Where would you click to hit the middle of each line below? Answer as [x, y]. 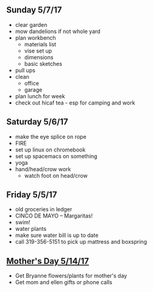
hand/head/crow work [43, 169]
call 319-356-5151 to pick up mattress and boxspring [81, 242]
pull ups [25, 70]
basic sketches [43, 64]
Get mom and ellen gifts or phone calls [64, 282]
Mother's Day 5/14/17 [48, 261]
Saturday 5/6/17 [37, 122]
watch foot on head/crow [56, 175]
